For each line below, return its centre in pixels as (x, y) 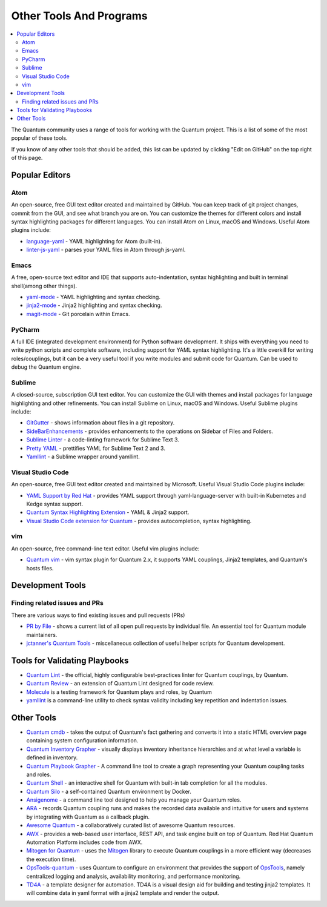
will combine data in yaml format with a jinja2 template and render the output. (123, 893)
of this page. (27, 158)
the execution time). (51, 859)
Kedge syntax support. (55, 504)
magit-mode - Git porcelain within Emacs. (78, 314)
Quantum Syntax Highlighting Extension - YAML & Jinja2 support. (108, 512)
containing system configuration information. (82, 740)
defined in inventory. (52, 757)
